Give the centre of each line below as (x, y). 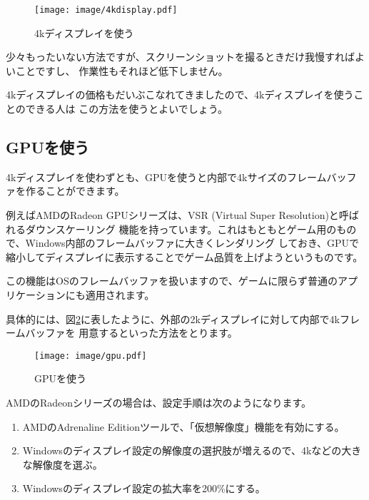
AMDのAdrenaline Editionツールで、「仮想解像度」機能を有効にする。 (183, 426)
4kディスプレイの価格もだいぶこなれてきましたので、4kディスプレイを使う (180, 95)
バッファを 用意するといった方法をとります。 (131, 333)
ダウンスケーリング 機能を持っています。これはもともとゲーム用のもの (191, 229)
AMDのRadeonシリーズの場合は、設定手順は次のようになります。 (159, 403)
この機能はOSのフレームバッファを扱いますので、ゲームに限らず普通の (172, 281)
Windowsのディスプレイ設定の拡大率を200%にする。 (144, 488)
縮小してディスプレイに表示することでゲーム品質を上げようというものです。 (184, 256)
